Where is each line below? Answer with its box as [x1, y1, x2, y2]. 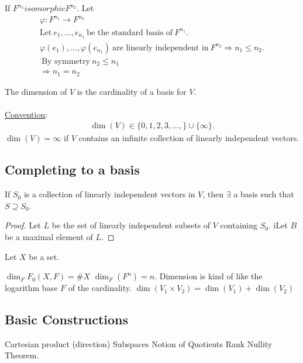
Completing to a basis [5, 160, 140, 179]
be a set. [29, 250, 60, 262]
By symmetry [42, 57, 90, 66]
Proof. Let [5, 219, 41, 231]
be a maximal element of [5, 230, 93, 242]
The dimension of [5, 85, 67, 97]
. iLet [268, 219, 288, 231]
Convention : [5, 108, 48, 120]
